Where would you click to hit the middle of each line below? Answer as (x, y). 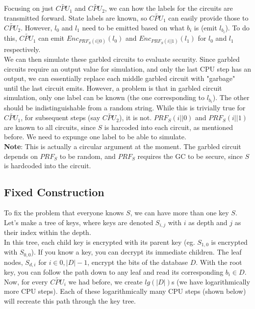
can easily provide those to (208, 18)
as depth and (208, 222)
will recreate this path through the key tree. (70, 300)
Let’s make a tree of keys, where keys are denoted (79, 222)
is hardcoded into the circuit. (48, 166)
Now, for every (26, 281)
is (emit (205, 27)
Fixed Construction (54, 192)
